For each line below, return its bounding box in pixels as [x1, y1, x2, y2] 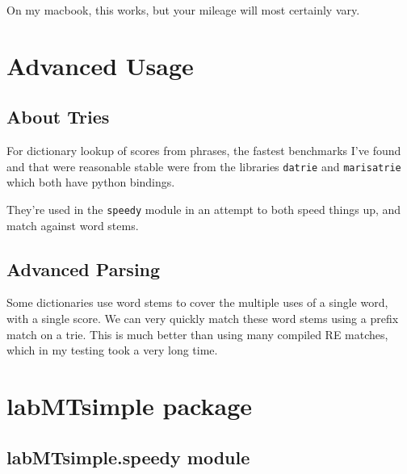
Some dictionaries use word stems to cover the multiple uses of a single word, [6, 294, 388, 311]
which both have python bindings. [6, 174, 175, 191]
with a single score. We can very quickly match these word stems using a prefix [6, 310, 399, 327]
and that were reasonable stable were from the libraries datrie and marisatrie [6, 157, 401, 174]
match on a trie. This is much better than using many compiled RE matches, [6, 325, 388, 342]
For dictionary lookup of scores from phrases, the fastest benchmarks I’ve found [6, 142, 401, 159]
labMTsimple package [6, 389, 252, 422]
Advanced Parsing [6, 256, 161, 281]
